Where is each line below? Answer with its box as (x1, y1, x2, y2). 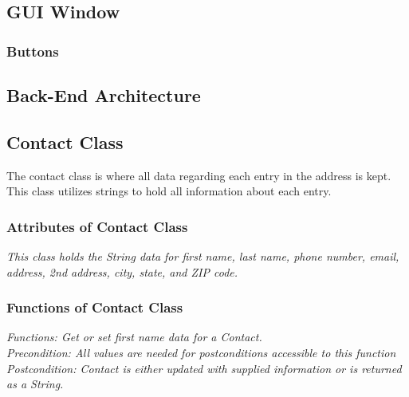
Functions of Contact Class (6, 297, 183, 317)
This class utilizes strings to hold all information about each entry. (6, 183, 332, 199)
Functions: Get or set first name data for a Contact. (6, 328, 262, 345)
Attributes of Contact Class (6, 216, 188, 236)
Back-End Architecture (6, 83, 201, 108)
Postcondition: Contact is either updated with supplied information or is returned (6, 360, 402, 376)
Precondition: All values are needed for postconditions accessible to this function (6, 344, 396, 361)
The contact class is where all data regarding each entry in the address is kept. (6, 167, 391, 183)
